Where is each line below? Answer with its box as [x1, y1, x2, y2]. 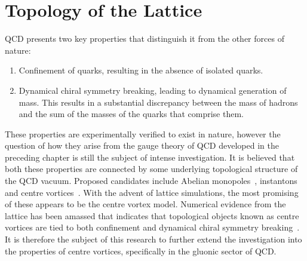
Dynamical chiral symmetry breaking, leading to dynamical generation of [19, 84, 287, 96]
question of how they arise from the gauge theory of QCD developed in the [5, 139, 279, 152]
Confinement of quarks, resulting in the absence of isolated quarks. [19, 64, 263, 76]
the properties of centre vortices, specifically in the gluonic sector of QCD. [5, 244, 277, 257]
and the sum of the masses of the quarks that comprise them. [19, 108, 244, 120]
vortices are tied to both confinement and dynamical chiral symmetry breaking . [5, 221, 300, 234]
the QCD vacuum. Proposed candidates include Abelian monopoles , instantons [5, 174, 297, 187]
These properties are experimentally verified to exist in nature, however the [5, 127, 281, 140]
